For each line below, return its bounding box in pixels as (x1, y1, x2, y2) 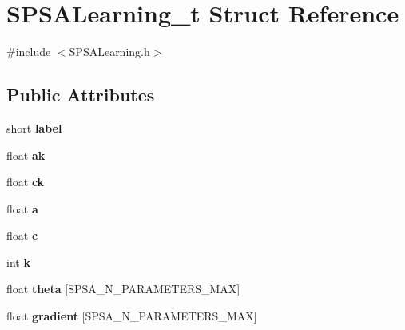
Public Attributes (6, 82, 155, 107)
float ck (6, 173, 45, 190)
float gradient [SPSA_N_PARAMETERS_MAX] (6, 308, 257, 324)
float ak (6, 146, 46, 163)
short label (6, 119, 62, 136)
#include (6, 43, 51, 60)
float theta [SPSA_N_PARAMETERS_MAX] (6, 280, 240, 297)
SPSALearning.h (69, 43, 150, 60)
